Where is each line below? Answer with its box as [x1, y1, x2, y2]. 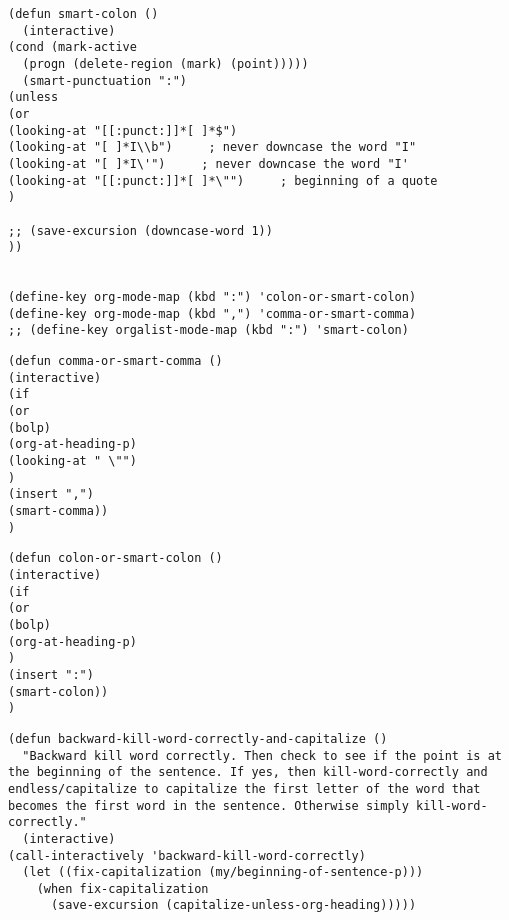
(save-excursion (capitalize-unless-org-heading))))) [50, 898, 417, 913]
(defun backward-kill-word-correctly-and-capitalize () [8, 731, 388, 746]
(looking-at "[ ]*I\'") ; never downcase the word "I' [8, 156, 409, 171]
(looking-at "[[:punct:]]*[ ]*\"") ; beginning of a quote [8, 173, 438, 188]
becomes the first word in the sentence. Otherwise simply [8, 798, 409, 813]
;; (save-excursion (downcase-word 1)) [8, 223, 273, 238]
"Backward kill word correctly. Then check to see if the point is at [22, 748, 502, 763]
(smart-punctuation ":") [22, 73, 187, 88]
